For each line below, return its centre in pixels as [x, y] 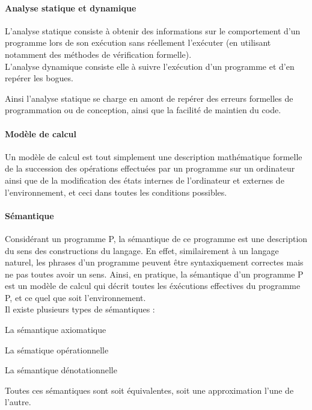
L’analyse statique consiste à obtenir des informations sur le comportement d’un [153, 30]
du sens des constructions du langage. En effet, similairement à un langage [142, 250]
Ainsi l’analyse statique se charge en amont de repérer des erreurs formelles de [149, 98]
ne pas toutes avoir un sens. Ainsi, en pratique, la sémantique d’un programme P [154, 274]
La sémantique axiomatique [56, 330]
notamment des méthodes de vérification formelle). [98, 54]
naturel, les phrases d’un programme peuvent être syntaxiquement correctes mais [154, 262]
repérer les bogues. [39, 78]
